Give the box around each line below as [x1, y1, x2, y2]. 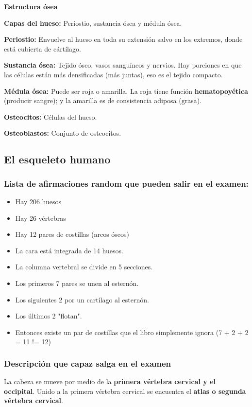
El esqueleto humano [4, 152, 111, 167]
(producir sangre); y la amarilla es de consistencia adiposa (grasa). [4, 95, 202, 106]
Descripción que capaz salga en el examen [4, 357, 171, 369]
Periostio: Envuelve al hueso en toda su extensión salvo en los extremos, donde [4, 34, 243, 44]
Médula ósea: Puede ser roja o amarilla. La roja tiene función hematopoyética [4, 86, 248, 96]
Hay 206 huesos [15, 196, 62, 206]
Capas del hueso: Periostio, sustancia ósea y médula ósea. [4, 18, 182, 28]
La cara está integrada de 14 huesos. [15, 245, 123, 255]
